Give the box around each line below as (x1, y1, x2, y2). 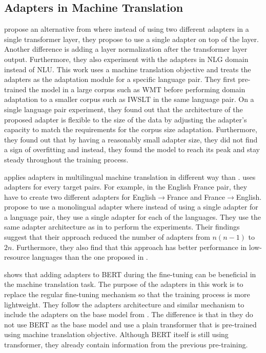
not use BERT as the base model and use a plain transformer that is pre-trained (4, 319, 257, 329)
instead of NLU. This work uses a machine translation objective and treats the (4, 64, 251, 74)
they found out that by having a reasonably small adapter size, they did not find (4, 134, 258, 144)
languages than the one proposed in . (32, 252, 148, 262)
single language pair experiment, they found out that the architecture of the (4, 103, 243, 114)
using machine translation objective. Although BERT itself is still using (4, 329, 229, 340)
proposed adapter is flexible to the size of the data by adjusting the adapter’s (4, 114, 247, 124)
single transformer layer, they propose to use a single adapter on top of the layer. (4, 33, 259, 44)
